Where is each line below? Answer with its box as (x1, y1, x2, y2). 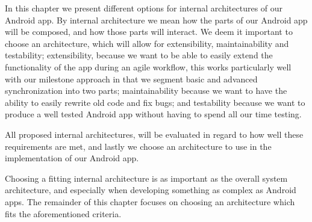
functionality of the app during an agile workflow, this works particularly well (5, 60, 292, 73)
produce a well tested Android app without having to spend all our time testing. (5, 108, 302, 120)
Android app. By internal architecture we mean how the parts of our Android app (5, 13, 308, 26)
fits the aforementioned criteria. (5, 207, 122, 220)
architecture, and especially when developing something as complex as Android (5, 183, 296, 196)
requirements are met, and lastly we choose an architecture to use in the (5, 140, 272, 152)
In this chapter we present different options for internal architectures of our (5, 2, 283, 14)
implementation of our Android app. (5, 152, 139, 164)
